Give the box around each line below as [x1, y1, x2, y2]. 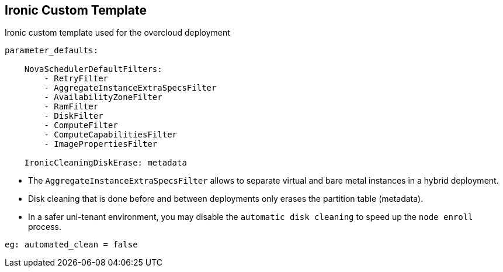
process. [28, 222, 61, 232]
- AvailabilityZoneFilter [44, 92, 162, 102]
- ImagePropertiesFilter [44, 139, 158, 149]
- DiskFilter [44, 111, 103, 121]
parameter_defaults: [5, 46, 99, 56]
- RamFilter [44, 102, 99, 112]
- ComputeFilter [44, 120, 118, 130]
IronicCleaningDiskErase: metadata [24, 158, 187, 168]
